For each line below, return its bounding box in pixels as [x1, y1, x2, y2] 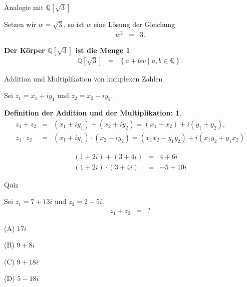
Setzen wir [4, 19, 36, 29]
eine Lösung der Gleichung [93, 19, 175, 29]
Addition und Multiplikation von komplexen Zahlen [4, 73, 163, 83]
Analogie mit [4, 2, 44, 12]
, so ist [63, 19, 84, 29]
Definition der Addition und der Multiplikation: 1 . [4, 107, 182, 118]
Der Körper [4, 44, 45, 55]
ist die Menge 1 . [75, 44, 132, 55]
